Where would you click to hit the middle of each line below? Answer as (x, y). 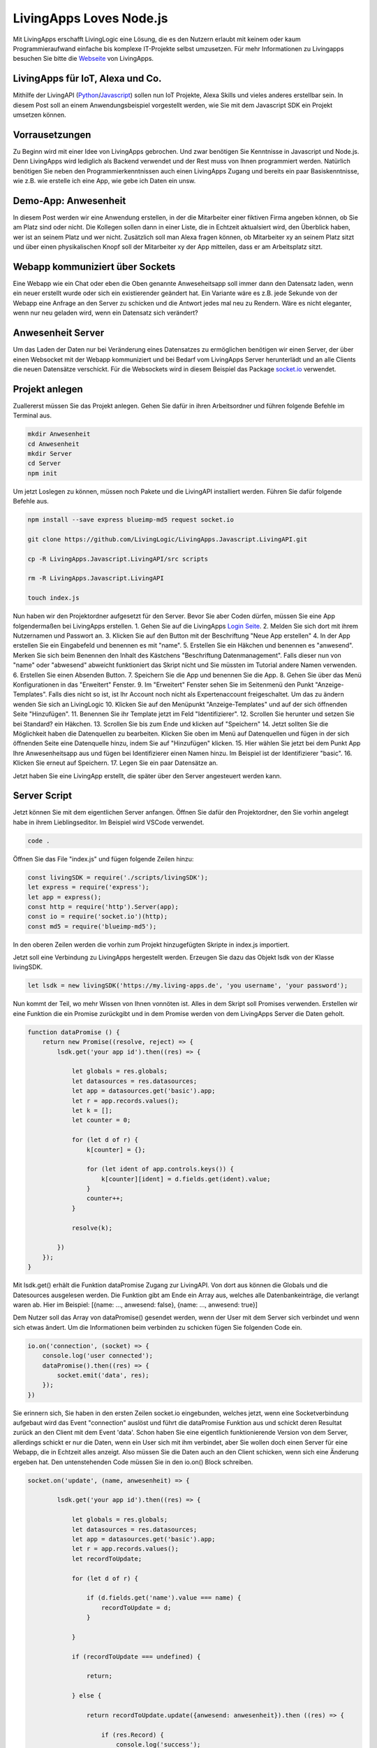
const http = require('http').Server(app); (103, 907)
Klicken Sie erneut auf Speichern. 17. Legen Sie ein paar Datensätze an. (116, 763)
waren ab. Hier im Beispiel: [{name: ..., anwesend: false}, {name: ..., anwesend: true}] (135, 1305)
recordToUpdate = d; (136, 1607)
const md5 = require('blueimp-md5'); (92, 926)
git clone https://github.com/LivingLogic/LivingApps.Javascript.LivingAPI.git (168, 539)
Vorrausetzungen (52, 135)
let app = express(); (65, 897)
